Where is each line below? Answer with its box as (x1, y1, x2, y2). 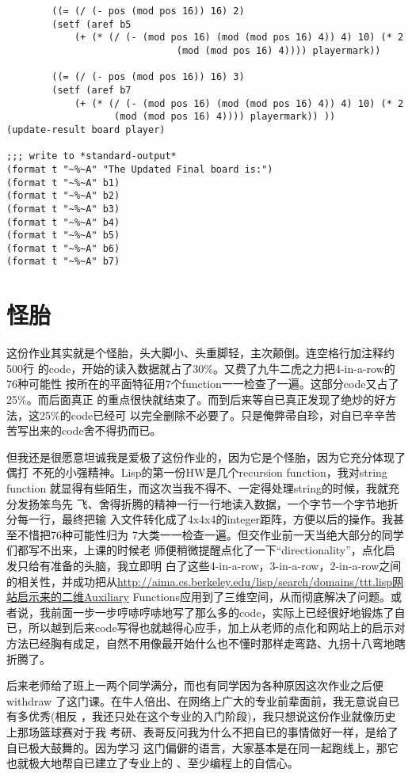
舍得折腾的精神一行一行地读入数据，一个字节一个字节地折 (98, 495, 399, 512)
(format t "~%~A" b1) (6, 177, 120, 188)
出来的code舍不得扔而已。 (28, 422, 162, 439)
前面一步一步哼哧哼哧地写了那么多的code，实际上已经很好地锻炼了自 (50, 603, 406, 620)
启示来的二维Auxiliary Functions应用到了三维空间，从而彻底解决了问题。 (17, 588, 391, 605)
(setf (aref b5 (51, 18, 132, 30)
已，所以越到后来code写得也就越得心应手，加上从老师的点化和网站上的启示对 (6, 619, 406, 636)
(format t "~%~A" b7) (6, 256, 120, 268)
